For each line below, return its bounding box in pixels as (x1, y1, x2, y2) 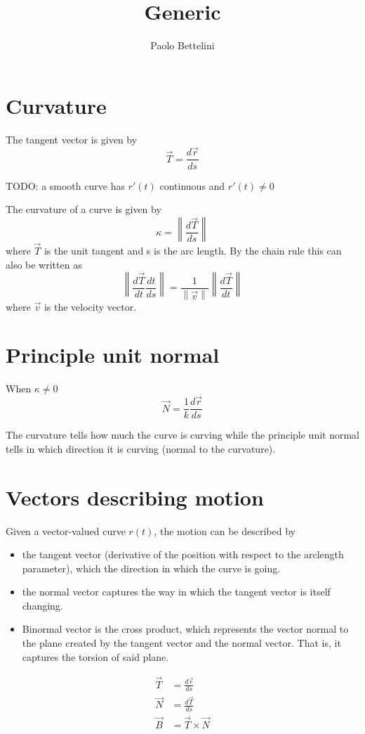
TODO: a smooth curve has (6, 178, 125, 193)
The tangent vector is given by (6, 131, 138, 146)
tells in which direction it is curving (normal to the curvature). (6, 441, 276, 456)
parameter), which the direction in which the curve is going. (22, 560, 281, 575)
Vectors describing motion (6, 482, 264, 511)
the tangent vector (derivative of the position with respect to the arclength (22, 547, 344, 562)
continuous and (159, 178, 225, 193)
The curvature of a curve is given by (6, 202, 161, 217)
